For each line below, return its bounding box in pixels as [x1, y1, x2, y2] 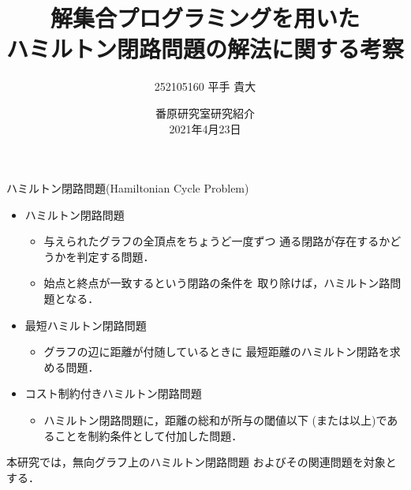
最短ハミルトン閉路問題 [24, 316, 147, 333]
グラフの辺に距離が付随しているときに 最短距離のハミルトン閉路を [43, 343, 390, 360]
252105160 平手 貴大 [154, 78, 256, 95]
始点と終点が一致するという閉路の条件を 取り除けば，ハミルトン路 [43, 275, 390, 291]
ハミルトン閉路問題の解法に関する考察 [6, 32, 405, 65]
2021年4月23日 [169, 120, 241, 137]
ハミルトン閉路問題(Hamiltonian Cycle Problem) [6, 180, 249, 196]
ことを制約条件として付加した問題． [54, 427, 243, 443]
